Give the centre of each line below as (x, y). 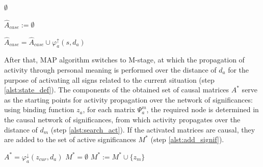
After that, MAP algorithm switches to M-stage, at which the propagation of (124, 60)
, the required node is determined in (203, 109)
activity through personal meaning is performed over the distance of (110, 70)
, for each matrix (109, 109)
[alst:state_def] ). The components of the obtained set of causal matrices (117, 90)
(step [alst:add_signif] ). (187, 139)
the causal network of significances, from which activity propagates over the (122, 119)
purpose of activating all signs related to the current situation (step (109, 79)
